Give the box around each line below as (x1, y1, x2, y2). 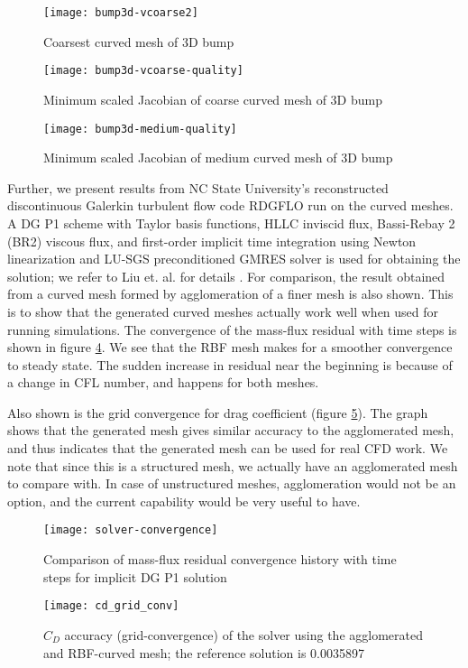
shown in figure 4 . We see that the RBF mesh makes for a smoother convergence (7, 338, 453, 357)
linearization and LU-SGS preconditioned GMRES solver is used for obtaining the (7, 249, 461, 268)
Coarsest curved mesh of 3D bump (43, 32, 234, 51)
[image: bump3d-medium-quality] (43, 122, 237, 135)
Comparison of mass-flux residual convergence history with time (43, 550, 397, 569)
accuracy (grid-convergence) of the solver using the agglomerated (64, 625, 423, 644)
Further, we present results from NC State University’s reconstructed (7, 178, 389, 197)
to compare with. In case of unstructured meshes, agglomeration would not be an (7, 474, 456, 493)
